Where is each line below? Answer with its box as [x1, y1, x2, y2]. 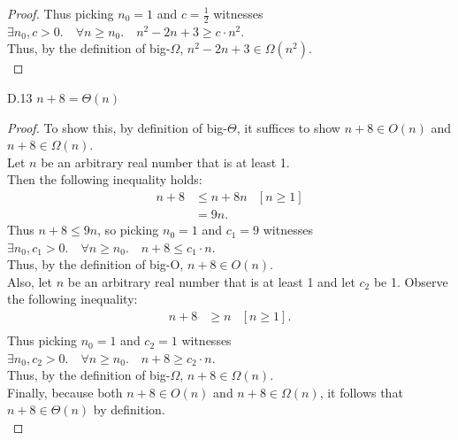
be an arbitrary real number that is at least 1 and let [67, 272, 355, 290]
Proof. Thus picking [7, 4, 114, 22]
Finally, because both [7, 382, 123, 401]
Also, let [7, 272, 53, 290]
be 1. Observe [373, 272, 448, 290]
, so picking [97, 220, 159, 239]
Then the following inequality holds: [7, 170, 202, 189]
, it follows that [319, 382, 403, 401]
